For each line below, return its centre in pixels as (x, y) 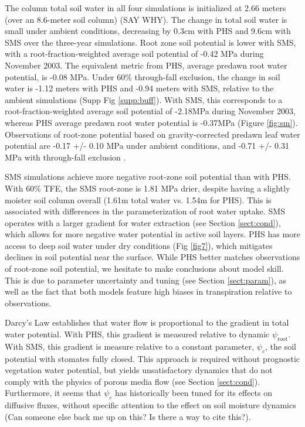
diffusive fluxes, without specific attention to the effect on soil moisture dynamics (150, 405)
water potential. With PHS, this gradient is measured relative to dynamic (137, 334)
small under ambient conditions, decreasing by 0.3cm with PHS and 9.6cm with (148, 31)
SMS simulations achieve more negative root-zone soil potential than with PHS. (148, 177)
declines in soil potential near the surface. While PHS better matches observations (152, 257)
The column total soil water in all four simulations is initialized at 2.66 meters (145, 8)
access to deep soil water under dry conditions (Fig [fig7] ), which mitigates (139, 245)
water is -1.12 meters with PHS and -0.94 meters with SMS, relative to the (139, 88)
